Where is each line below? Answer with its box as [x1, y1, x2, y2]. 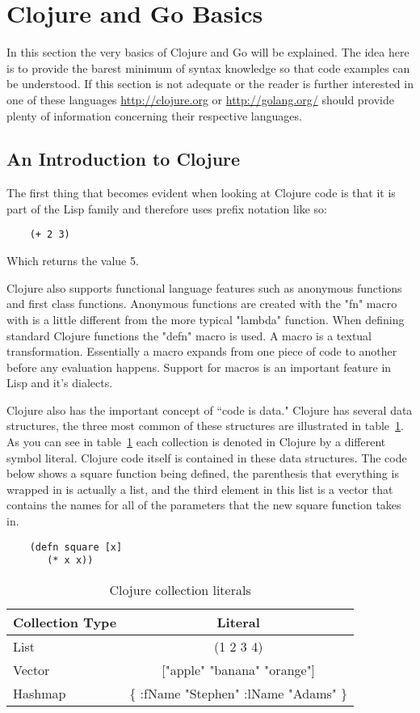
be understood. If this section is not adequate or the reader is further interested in [6, 75, 414, 92]
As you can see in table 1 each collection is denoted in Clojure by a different [6, 433, 386, 450]
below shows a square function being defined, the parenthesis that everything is [6, 465, 399, 482]
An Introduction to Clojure [6, 146, 241, 171]
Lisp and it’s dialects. [6, 374, 113, 391]
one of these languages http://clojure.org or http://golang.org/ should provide [6, 91, 395, 108]
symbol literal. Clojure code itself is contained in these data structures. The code [6, 449, 407, 466]
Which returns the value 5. [6, 252, 139, 269]
